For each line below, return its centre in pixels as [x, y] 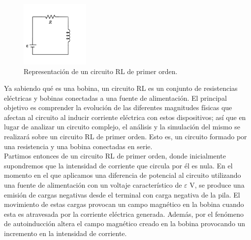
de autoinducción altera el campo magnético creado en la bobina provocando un [125, 223]
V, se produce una [217, 184]
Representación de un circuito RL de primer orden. [101, 71]
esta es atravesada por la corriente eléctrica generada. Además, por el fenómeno [124, 214]
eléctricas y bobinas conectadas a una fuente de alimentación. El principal [115, 98]
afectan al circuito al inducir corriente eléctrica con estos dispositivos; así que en [125, 117]
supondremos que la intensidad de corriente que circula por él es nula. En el [118, 165]
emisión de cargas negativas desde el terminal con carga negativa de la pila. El [122, 194]
